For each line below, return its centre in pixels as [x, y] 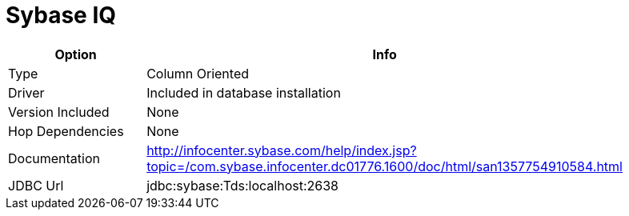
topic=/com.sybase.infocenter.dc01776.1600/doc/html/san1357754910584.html [385, 166]
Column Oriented [198, 73]
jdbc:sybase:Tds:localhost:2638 [243, 185]
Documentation [54, 158]
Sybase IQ [61, 15]
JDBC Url [36, 185]
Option [76, 54]
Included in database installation [244, 92]
